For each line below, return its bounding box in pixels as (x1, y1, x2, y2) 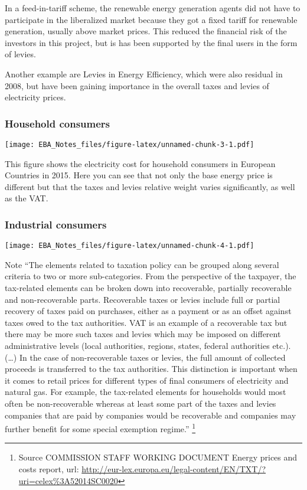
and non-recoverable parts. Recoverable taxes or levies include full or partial (5, 293, 280, 305)
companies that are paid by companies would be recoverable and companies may (5, 409, 296, 421)
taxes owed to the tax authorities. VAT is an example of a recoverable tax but (5, 316, 288, 328)
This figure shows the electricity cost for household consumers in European (5, 157, 276, 169)
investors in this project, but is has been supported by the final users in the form (5, 36, 298, 48)
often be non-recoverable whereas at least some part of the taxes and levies (5, 397, 276, 409)
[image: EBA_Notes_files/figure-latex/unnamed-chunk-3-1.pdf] (5, 140, 254, 149)
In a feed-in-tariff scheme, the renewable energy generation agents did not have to (5, 2, 301, 14)
